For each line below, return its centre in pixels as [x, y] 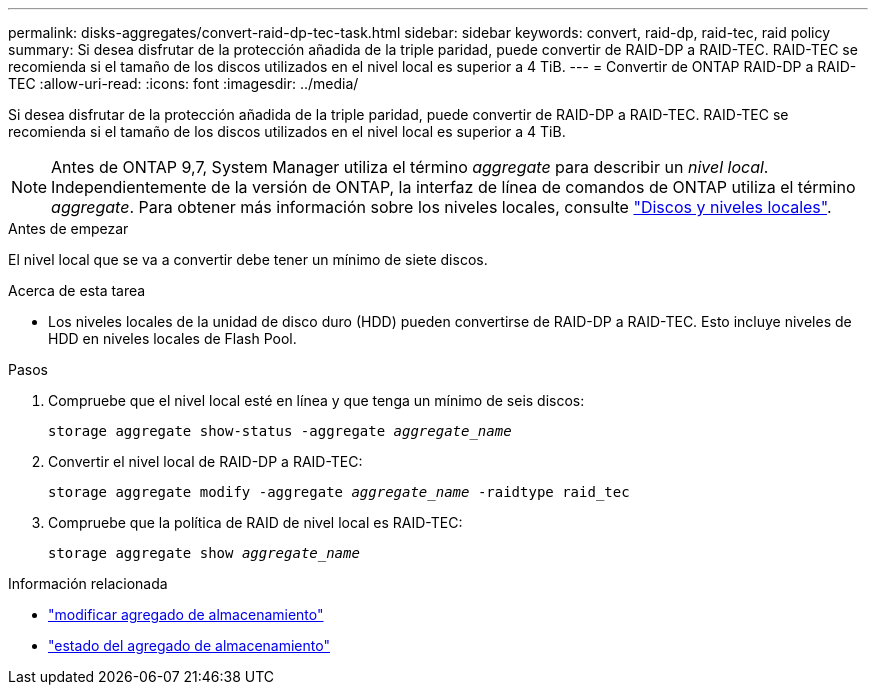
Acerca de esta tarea [77, 290]
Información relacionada [88, 583]
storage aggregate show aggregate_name [204, 553]
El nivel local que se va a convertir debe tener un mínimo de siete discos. [248, 259]
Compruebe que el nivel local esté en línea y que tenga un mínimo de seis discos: [316, 400]
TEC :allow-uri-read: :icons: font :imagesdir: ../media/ [183, 83]
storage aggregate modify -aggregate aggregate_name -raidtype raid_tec [339, 492]
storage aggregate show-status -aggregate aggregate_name [280, 431]
